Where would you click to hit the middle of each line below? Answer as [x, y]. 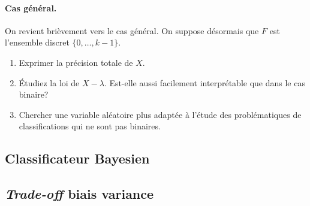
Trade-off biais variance [79, 194]
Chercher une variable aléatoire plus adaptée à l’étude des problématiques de [160, 114]
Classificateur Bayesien [77, 158]
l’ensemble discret [37, 42]
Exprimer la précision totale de [76, 62]
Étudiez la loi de [49, 82]
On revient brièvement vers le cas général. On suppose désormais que [132, 30]
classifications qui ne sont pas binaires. [90, 126]
